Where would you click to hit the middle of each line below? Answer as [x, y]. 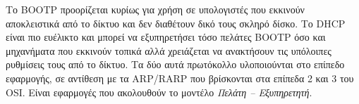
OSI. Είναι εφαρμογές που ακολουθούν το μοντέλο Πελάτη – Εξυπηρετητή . [159, 92]
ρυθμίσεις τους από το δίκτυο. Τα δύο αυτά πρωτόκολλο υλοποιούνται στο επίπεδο [175, 64]
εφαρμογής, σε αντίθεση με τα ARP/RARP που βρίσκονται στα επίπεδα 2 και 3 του [180, 78]
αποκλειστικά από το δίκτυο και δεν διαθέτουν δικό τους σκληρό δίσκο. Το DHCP [176, 23]
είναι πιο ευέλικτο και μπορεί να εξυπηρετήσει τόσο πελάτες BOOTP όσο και [166, 37]
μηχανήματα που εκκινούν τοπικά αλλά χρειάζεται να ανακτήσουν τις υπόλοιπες [169, 50]
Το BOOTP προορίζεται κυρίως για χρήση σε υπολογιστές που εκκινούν [155, 9]
